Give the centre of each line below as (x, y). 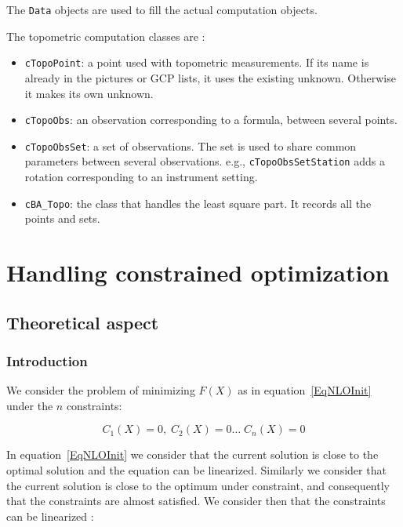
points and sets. (62, 218)
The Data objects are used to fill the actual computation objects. (162, 9)
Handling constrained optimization (198, 273)
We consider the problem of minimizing (101, 390)
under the (30, 405)
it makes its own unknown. (89, 93)
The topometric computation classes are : (106, 36)
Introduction (47, 360)
